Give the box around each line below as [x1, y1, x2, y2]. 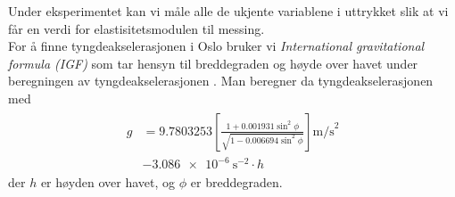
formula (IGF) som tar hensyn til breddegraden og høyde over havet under [8, 53, 418, 72]
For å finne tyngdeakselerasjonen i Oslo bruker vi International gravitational [8, 37, 425, 55]
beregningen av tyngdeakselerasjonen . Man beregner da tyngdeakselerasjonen [8, 71, 434, 90]
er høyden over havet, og [40, 173, 176, 192]
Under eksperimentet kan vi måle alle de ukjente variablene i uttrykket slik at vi [8, 2, 449, 20]
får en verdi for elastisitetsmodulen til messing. [8, 19, 265, 37]
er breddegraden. [190, 173, 283, 192]
